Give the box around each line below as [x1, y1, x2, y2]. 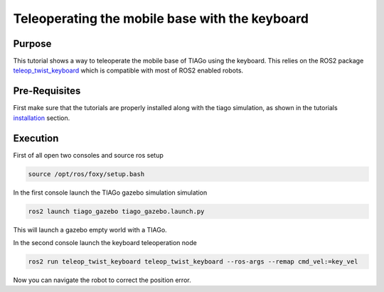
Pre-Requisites [13, 85, 81, 97]
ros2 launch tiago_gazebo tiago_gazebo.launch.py [28, 207, 205, 215]
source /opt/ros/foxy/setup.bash [28, 170, 145, 178]
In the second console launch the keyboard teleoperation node [13, 238, 197, 247]
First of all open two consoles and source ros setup [13, 151, 164, 159]
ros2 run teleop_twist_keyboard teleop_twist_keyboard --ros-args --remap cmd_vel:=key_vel [28, 257, 358, 266]
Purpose [13, 38, 52, 50]
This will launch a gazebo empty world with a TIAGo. [13, 225, 167, 234]
